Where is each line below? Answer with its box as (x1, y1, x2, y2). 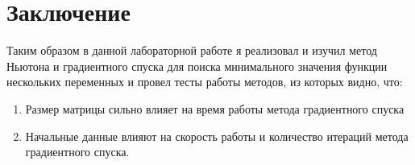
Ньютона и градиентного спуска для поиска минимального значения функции (6, 57, 388, 74)
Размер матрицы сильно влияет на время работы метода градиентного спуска (25, 100, 405, 117)
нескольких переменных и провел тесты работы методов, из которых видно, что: (6, 73, 403, 90)
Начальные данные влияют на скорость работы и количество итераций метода (25, 127, 409, 144)
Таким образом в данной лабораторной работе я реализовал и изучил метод (6, 42, 377, 59)
